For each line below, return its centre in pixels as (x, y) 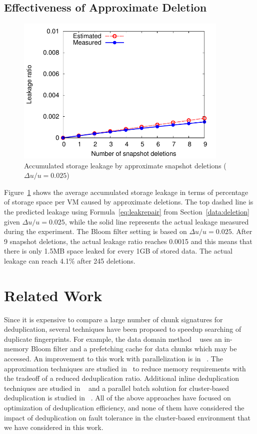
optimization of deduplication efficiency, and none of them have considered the (124, 407)
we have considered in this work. (54, 427)
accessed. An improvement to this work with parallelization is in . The (113, 359)
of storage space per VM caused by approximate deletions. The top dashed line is (129, 202)
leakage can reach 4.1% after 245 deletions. (70, 260)
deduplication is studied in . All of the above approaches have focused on (117, 398)
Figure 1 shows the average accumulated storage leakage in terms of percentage (126, 192)
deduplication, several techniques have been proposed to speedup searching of (123, 329)
